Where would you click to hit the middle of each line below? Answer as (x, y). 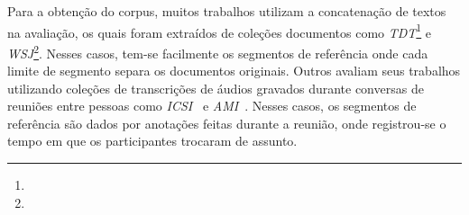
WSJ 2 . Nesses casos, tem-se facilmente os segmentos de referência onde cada (218, 51)
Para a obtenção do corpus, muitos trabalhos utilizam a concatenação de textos (227, 11)
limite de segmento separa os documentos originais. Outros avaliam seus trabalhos (234, 71)
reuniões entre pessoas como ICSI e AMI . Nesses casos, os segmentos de (212, 106)
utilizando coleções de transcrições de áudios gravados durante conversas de (216, 88)
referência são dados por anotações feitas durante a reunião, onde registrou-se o (227, 123)
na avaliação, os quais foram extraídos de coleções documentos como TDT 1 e (220, 31)
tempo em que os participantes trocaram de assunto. (152, 141)
